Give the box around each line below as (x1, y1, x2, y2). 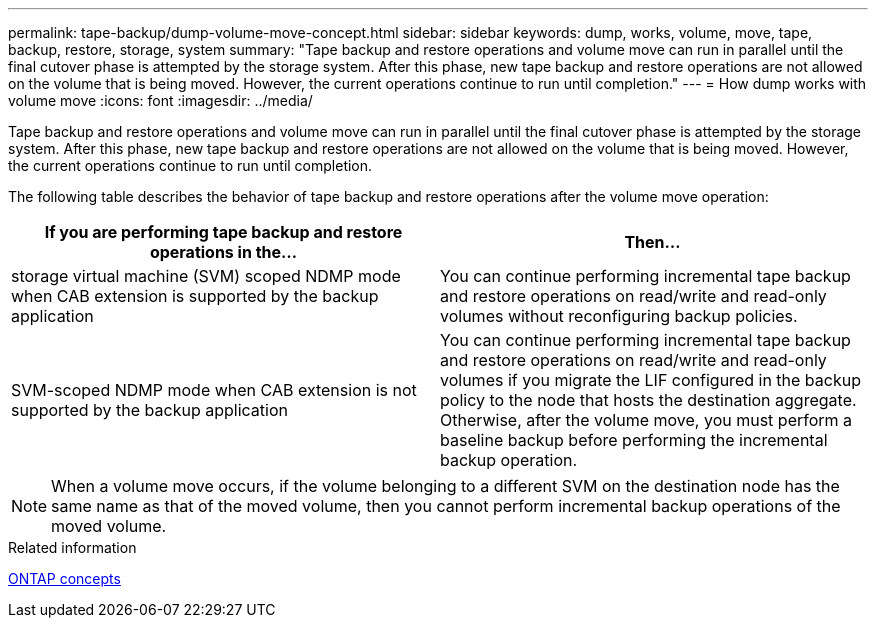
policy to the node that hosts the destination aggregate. (440, 390, 857, 410)
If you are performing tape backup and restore (44, 222, 403, 242)
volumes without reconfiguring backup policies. (440, 306, 798, 326)
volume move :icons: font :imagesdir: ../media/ (8, 92, 313, 109)
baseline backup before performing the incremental (440, 430, 828, 450)
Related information (8, 539, 137, 556)
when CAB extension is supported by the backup (11, 286, 379, 306)
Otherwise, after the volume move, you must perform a (440, 410, 853, 430)
